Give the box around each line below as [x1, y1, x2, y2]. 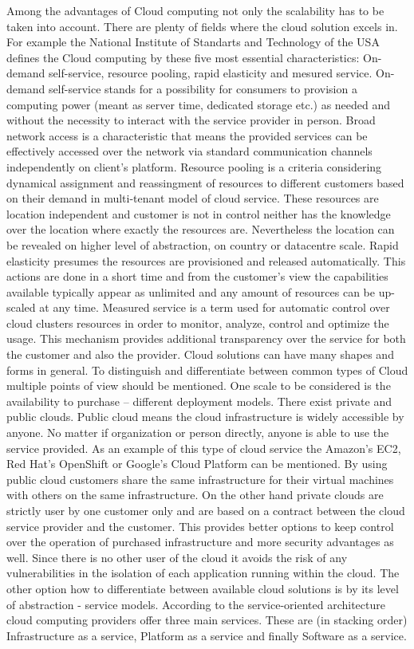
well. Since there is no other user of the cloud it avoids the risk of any [6, 549, 348, 565]
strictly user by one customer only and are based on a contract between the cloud [6, 502, 405, 518]
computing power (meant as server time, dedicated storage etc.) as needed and [6, 96, 391, 112]
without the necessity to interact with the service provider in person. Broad [6, 112, 376, 128]
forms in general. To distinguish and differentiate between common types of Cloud [6, 361, 408, 378]
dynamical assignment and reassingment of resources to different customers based [6, 174, 404, 191]
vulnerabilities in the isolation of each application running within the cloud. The [6, 564, 400, 581]
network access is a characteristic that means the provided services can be [6, 127, 368, 144]
